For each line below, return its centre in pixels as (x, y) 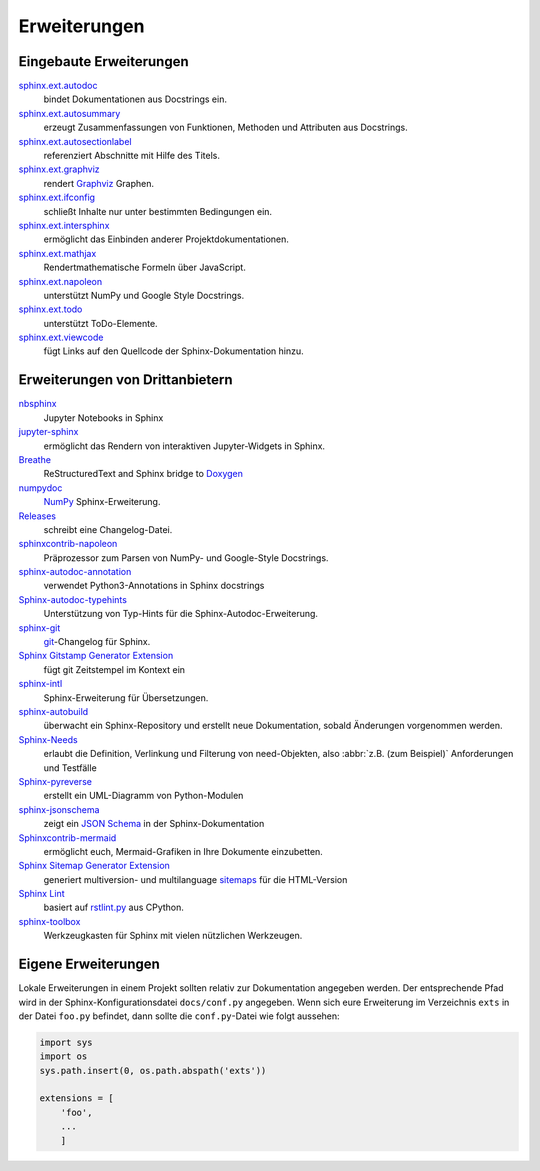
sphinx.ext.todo (50, 309)
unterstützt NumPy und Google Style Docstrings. (144, 295)
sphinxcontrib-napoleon (68, 544)
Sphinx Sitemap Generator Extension (94, 866)
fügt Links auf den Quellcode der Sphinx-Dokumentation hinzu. (173, 351)
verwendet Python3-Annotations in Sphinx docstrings (154, 586)
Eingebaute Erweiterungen (103, 61)
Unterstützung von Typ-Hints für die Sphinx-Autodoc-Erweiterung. (181, 614)
